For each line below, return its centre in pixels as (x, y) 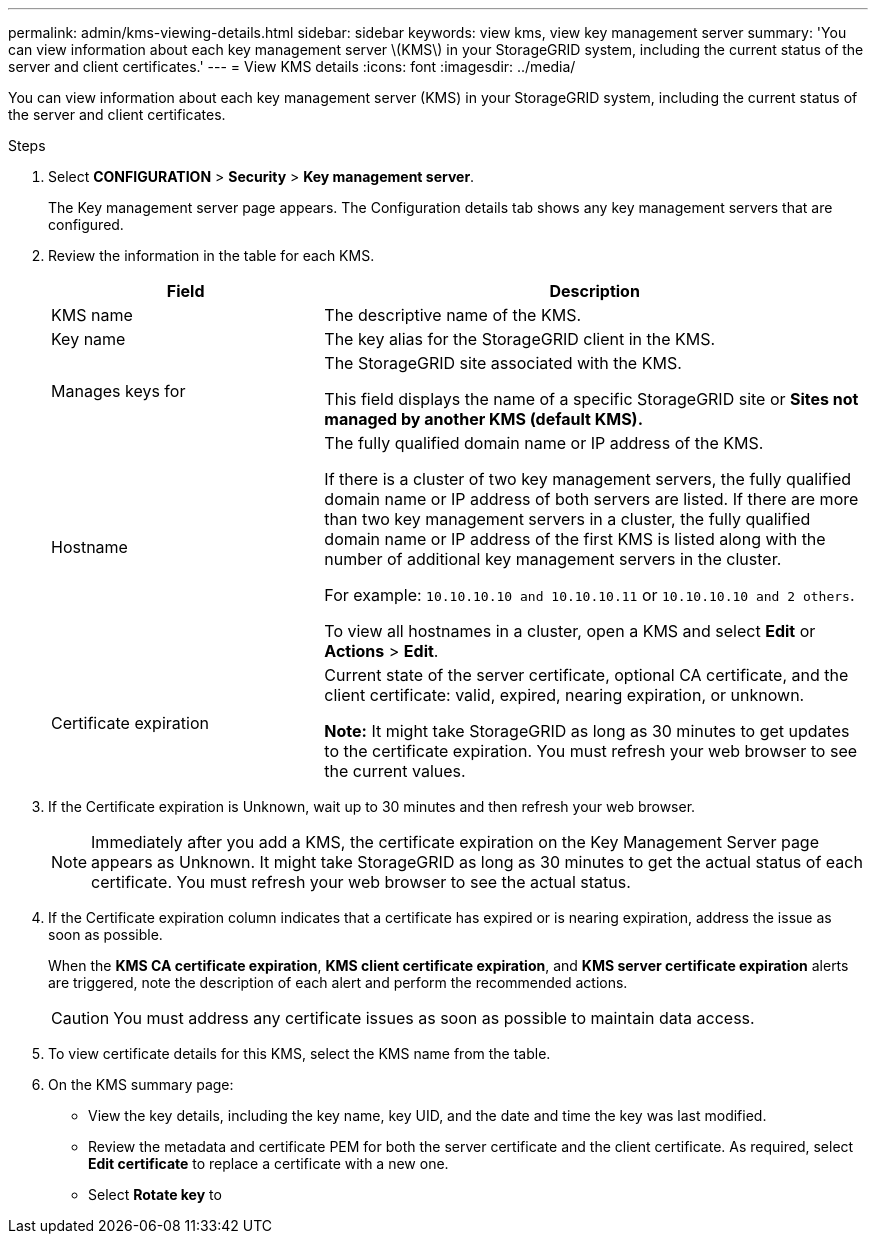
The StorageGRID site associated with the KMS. (503, 363)
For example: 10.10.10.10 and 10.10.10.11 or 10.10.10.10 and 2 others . (589, 595)
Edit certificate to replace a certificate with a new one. (268, 1163)
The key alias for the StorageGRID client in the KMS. (520, 339)
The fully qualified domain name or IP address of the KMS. (544, 443)
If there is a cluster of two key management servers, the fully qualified (588, 479)
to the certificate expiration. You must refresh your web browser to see (591, 751)
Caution (80, 1018)
